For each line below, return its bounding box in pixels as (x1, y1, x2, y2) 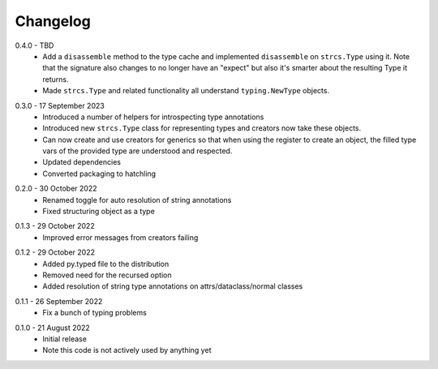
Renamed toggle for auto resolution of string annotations (42, 195, 232, 204)
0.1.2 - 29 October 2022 (15, 247, 95, 257)
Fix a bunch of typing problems (42, 308, 148, 318)
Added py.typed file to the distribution (42, 259, 170, 268)
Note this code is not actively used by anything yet (42, 345, 212, 355)
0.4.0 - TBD (15, 41, 54, 50)
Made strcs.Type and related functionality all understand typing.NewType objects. (42, 86, 330, 96)
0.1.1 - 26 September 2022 (15, 296, 103, 306)
